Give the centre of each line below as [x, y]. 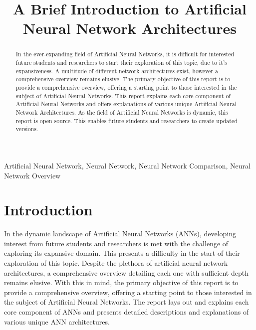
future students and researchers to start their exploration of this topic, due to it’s [121, 63]
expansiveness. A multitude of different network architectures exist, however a [117, 71]
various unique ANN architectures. [57, 321]
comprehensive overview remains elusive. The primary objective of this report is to [123, 79]
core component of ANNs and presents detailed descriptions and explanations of [127, 311]
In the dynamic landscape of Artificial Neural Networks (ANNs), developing [120, 234]
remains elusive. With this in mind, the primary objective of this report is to [121, 282]
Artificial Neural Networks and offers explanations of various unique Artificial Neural [126, 104]
